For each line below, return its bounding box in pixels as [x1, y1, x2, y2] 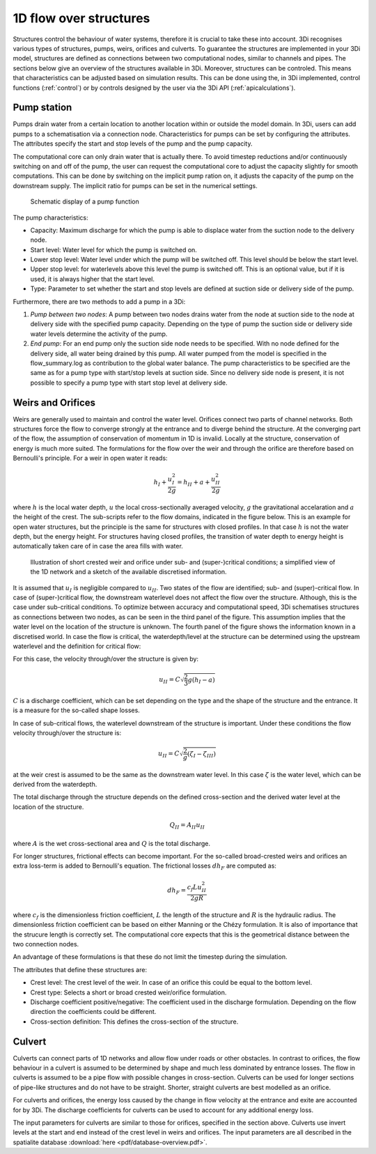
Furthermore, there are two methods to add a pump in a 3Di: [13, 297, 186, 306]
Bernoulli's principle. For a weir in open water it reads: [13, 454, 168, 463]
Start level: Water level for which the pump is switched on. [30, 245, 198, 254]
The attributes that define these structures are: [13, 965, 148, 974]
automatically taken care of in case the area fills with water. [13, 542, 184, 551]
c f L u [187, 883, 202, 893]
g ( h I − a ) [187, 676, 215, 686]
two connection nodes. [13, 940, 79, 948]
